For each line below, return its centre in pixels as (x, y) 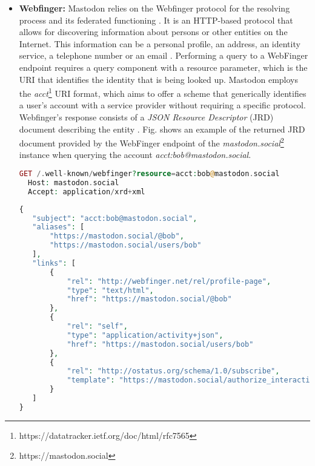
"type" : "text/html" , (110, 290)
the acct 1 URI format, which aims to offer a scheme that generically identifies (163, 92)
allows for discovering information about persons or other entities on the (153, 32)
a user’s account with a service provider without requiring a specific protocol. (162, 105)
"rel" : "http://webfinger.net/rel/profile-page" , (169, 281)
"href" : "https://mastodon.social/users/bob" (160, 344)
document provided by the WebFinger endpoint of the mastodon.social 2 (151, 142)
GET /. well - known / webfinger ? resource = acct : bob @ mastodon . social (149, 174)
